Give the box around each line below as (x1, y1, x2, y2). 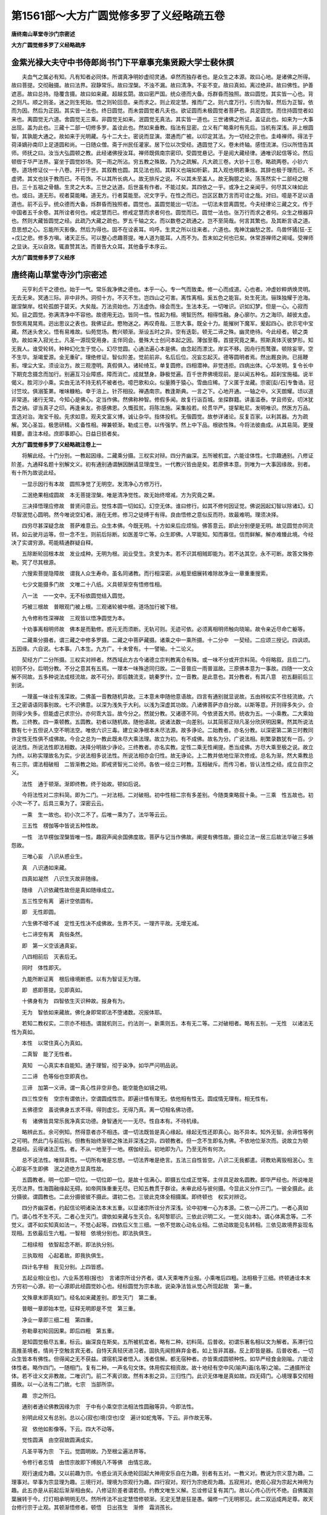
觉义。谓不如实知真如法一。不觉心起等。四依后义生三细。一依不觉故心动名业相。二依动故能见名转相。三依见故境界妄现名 (11, 1221, 314, 1228)
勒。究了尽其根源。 (11, 558, 59, 566)
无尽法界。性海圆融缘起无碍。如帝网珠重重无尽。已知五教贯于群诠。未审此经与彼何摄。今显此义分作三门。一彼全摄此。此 (11, 1185, 314, 1192)
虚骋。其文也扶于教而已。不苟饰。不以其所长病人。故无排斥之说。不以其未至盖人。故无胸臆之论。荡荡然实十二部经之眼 (11, 175, 308, 182)
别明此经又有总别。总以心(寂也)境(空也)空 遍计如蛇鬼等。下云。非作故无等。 (21, 1414, 216, 1421)
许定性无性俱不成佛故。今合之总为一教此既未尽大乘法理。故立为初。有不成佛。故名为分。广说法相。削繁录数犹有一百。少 (11, 735, 314, 742)
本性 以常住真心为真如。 (21, 1039, 86, 1047)
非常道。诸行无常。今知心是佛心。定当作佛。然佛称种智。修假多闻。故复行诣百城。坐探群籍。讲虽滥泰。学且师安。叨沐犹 (11, 396, 314, 403)
